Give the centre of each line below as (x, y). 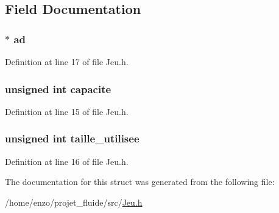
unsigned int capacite (58, 89)
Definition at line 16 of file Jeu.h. (67, 161)
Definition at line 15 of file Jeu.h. (67, 111)
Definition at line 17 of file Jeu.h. (67, 61)
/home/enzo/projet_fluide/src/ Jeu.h (74, 202)
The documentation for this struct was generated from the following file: (140, 182)
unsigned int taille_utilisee (72, 138)
